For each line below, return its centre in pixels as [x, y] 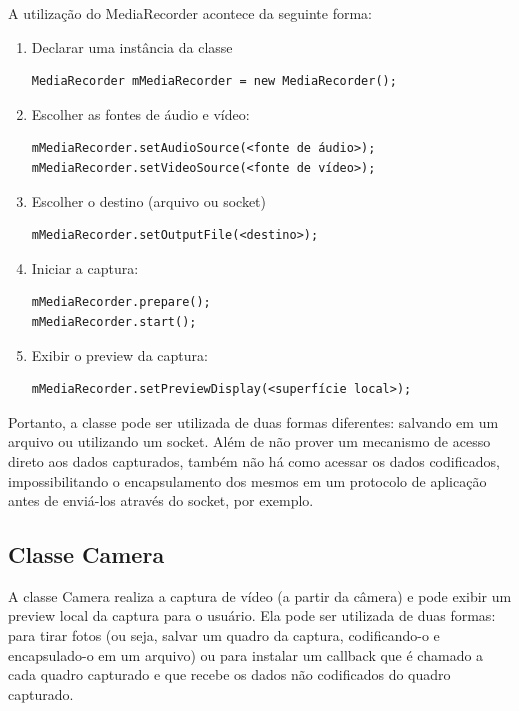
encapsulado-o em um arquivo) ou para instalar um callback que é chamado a [246, 654]
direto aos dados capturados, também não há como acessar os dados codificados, [254, 460]
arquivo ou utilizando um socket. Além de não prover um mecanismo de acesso [249, 441]
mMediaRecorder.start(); [114, 321]
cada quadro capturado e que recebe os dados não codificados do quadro [229, 674]
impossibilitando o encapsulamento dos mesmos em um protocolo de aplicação [247, 480]
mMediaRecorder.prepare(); [121, 302]
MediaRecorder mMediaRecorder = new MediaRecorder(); [214, 81]
